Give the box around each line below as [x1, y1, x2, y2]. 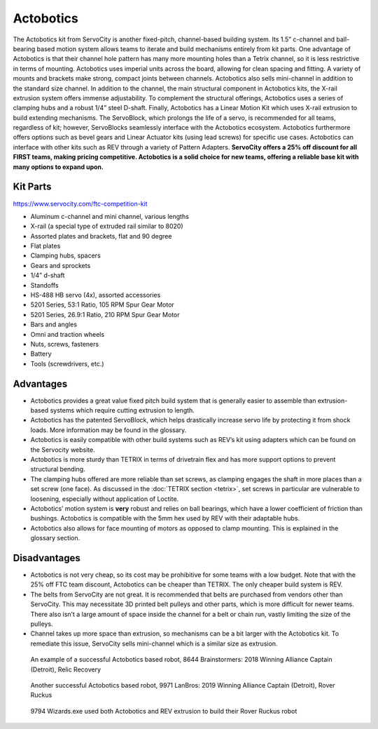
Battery [30, 349, 52, 358]
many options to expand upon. [13, 162, 104, 171]
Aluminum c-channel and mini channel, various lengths [30, 212, 189, 220]
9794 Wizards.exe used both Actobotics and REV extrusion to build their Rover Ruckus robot [30, 707, 297, 715]
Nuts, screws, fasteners [30, 340, 99, 348]
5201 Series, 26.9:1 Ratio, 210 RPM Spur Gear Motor [30, 310, 180, 319]
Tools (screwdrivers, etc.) [30, 359, 104, 368]
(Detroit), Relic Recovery [30, 665, 101, 674]
